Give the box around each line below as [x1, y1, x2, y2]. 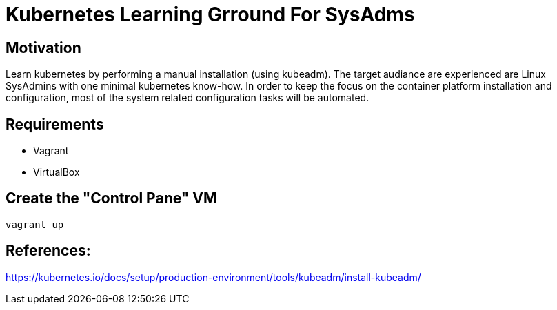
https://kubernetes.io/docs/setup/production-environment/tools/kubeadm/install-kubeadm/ [6, 271, 421, 283]
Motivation [6, 39, 81, 56]
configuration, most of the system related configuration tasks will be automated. [6, 92, 369, 104]
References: [6, 242, 91, 260]
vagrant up [6, 218, 64, 230]
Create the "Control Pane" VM [6, 189, 217, 207]
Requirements [6, 115, 104, 133]
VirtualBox [33, 166, 80, 178]
